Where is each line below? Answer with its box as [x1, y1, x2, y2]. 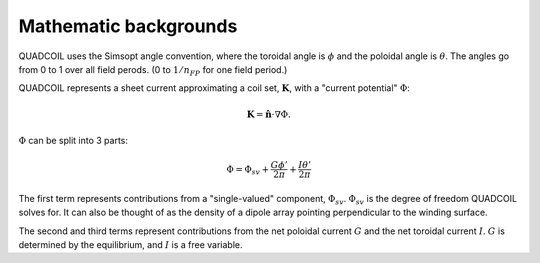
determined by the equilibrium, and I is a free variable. [18, 239, 243, 251]
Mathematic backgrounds [18, 15, 238, 37]
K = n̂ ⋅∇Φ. [246, 108, 292, 120]
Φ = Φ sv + [226, 163, 270, 177]
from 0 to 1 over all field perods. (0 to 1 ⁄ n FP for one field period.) [18, 63, 288, 78]
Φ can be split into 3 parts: [18, 134, 129, 146]
